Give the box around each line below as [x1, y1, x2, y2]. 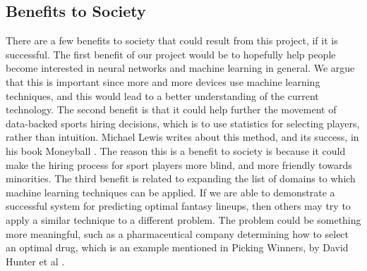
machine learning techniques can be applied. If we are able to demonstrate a [6, 184, 335, 199]
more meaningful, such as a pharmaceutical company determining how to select [6, 226, 349, 241]
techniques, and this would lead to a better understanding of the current [6, 88, 319, 103]
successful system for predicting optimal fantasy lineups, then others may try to [6, 198, 351, 213]
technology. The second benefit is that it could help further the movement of [6, 102, 337, 117]
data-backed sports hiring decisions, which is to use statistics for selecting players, [6, 115, 360, 130]
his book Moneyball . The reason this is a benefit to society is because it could [6, 143, 346, 158]
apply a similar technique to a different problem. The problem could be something [6, 212, 361, 227]
